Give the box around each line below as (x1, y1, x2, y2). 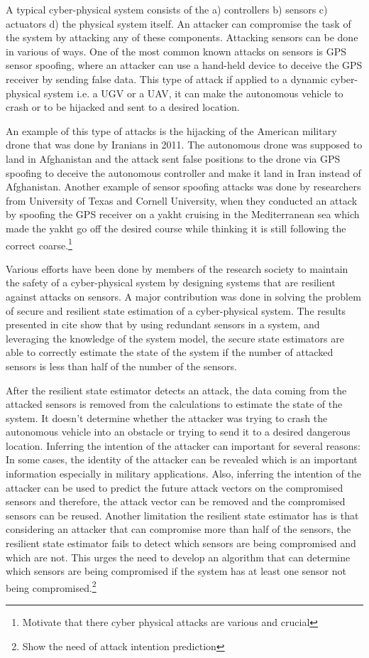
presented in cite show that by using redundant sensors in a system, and (6, 317, 320, 332)
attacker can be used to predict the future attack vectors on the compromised (6, 480, 343, 495)
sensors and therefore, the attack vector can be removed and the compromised (6, 494, 346, 509)
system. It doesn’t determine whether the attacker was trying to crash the (6, 410, 328, 425)
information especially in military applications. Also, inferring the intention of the (6, 466, 361, 481)
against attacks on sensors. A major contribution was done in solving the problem (6, 288, 361, 303)
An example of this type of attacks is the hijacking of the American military (6, 123, 337, 138)
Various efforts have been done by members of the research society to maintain (6, 261, 348, 276)
